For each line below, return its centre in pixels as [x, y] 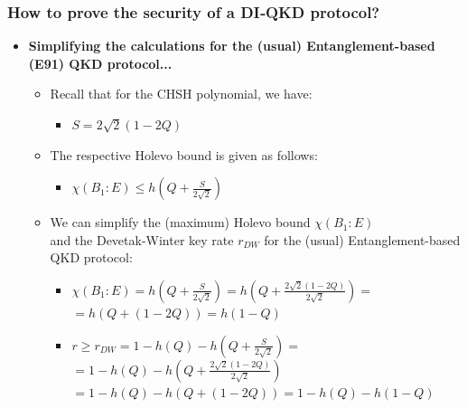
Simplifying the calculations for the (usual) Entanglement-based [232, 46]
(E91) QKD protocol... [100, 63]
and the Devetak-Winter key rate [142, 239]
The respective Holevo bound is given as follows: [184, 154]
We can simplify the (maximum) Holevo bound [180, 222]
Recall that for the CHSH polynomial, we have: [181, 94]
